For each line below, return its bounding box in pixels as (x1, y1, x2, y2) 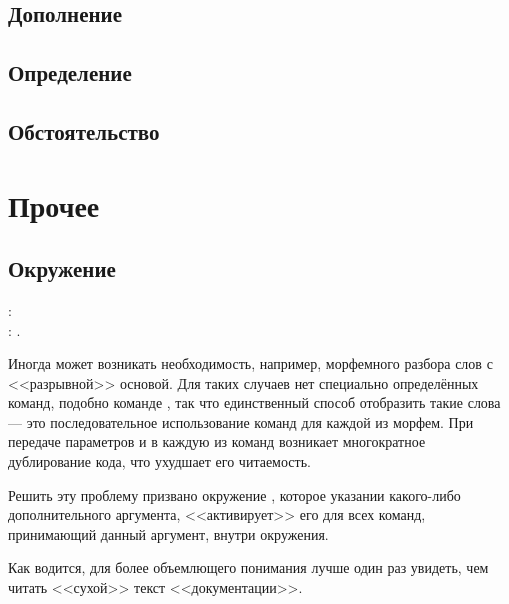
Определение (8, 57, 132, 88)
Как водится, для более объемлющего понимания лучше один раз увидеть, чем (8, 557, 489, 578)
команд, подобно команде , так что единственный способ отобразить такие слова (8, 392, 501, 413)
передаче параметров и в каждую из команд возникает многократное (8, 431, 426, 452)
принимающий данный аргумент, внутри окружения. (8, 523, 329, 544)
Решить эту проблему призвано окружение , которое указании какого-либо (8, 484, 461, 505)
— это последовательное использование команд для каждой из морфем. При (8, 411, 474, 432)
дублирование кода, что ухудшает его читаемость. (8, 451, 311, 472)
